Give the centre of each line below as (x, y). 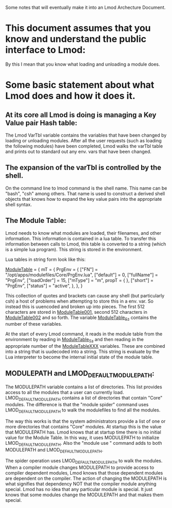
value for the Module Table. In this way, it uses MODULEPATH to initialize (82, 437)
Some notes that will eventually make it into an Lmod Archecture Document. (85, 7)
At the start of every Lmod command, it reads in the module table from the (84, 334)
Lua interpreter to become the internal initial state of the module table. (79, 357)
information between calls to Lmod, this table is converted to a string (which (86, 244)
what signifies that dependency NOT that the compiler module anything (81, 484)
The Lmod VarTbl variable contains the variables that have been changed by (86, 135)
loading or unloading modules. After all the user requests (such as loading (83, 140)
